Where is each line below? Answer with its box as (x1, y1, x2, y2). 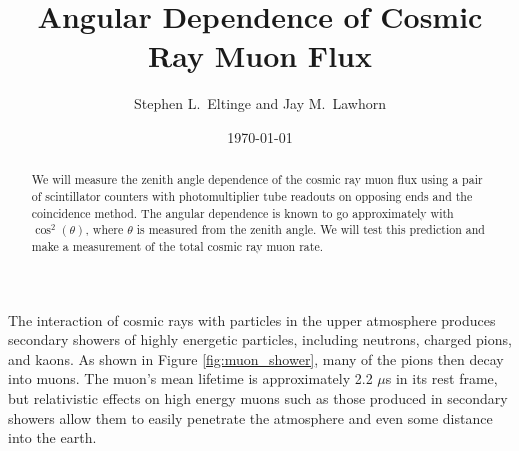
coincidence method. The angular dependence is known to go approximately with (31, 204, 454, 221)
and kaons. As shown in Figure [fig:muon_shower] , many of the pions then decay (8, 348, 504, 369)
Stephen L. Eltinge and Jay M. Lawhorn (133, 93, 387, 114)
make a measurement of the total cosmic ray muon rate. (31, 237, 323, 254)
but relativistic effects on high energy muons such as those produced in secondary (8, 387, 508, 408)
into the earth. (8, 427, 97, 448)
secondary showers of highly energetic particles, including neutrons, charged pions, (8, 329, 512, 350)
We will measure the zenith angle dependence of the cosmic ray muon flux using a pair (31, 171, 483, 188)
